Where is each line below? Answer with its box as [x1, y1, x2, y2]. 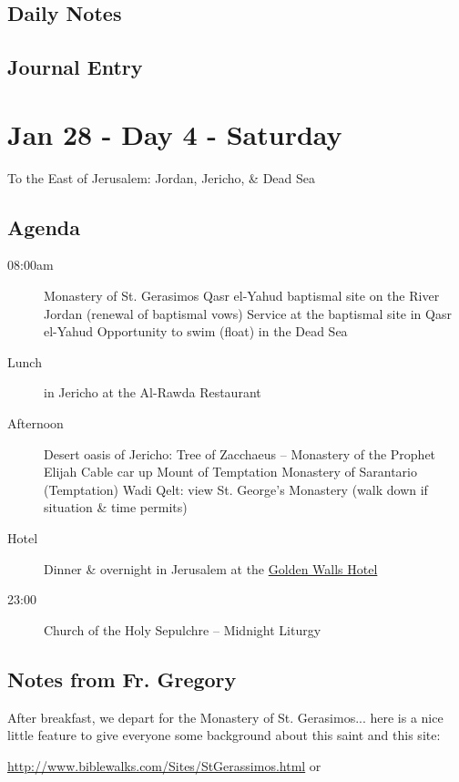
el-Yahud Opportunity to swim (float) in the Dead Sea [44, 322, 348, 341]
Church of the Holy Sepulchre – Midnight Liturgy [44, 620, 321, 639]
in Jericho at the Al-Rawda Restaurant [44, 383, 261, 402]
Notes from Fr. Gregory [7, 664, 237, 693]
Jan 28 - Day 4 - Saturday [7, 115, 342, 152]
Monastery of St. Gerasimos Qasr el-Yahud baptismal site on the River [44, 286, 440, 305]
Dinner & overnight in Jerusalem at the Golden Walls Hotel [44, 559, 378, 578]
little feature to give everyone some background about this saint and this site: [7, 725, 441, 745]
